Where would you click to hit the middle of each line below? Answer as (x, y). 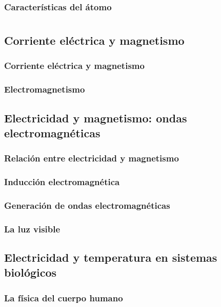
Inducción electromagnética (62, 182)
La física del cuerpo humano (64, 297)
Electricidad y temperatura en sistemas (111, 257)
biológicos (31, 272)
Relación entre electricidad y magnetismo (92, 158)
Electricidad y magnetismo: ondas (96, 118)
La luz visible (32, 229)
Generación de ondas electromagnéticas (87, 205)
